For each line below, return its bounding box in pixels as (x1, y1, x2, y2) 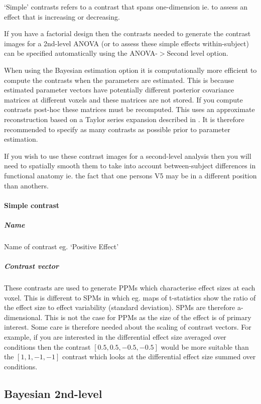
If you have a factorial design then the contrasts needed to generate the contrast (4, 28, 251, 39)
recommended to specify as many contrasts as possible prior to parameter (4, 124, 230, 134)
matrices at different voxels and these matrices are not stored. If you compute (4, 94, 243, 105)
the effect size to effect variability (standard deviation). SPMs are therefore (4, 302, 235, 313)
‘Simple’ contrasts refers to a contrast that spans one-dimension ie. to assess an (4, 2, 248, 12)
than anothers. (4, 180, 49, 190)
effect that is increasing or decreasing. (4, 11, 120, 22)
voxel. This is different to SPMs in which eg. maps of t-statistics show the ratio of (4, 292, 256, 302)
